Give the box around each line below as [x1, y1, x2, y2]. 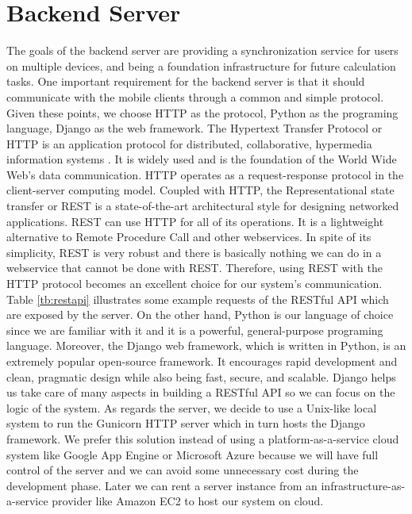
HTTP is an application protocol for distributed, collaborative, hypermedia [6, 135, 372, 152]
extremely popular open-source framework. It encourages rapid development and [6, 353, 398, 369]
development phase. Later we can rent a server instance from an [6, 477, 318, 493]
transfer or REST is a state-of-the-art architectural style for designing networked [6, 198, 399, 214]
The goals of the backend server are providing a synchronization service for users [6, 42, 399, 59]
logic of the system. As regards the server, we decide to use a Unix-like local [6, 399, 377, 416]
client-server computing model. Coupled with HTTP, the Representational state [6, 182, 395, 198]
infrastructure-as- [321, 477, 406, 493]
